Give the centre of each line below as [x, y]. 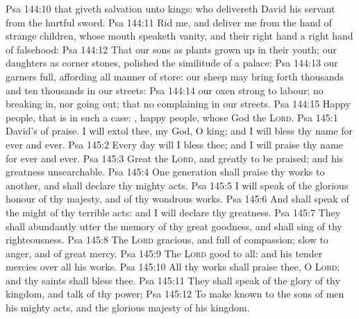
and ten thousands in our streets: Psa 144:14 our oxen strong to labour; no [165, 90]
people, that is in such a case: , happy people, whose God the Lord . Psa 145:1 [172, 117]
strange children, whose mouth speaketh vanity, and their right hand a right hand [179, 36]
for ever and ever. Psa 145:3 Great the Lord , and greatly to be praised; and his [175, 158]
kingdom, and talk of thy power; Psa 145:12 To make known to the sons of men [175, 294]
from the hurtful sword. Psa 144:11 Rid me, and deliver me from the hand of [169, 22]
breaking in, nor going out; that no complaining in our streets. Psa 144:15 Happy [178, 104]
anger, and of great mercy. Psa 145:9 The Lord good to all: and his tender [164, 253]
